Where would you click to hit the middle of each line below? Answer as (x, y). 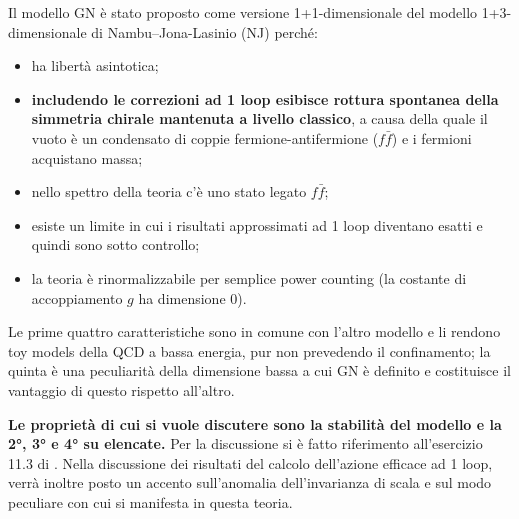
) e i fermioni (431, 137)
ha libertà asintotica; (95, 65)
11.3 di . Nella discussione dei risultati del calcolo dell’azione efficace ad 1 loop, (250, 462)
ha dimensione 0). (192, 297)
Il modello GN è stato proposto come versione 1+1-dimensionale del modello (243, 12)
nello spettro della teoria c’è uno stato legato (169, 191)
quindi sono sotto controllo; (115, 244)
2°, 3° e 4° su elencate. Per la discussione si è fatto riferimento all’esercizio (245, 443)
